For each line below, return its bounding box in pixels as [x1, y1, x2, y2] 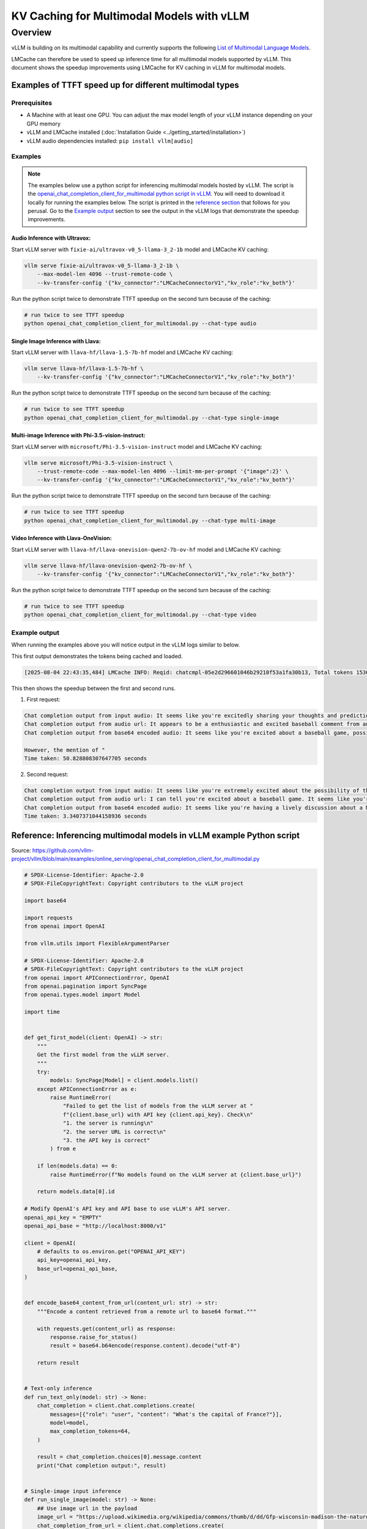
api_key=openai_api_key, [37, 1257, 112, 1264]
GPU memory [26, 120, 61, 127]
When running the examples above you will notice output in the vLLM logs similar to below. [11, 641, 240, 648]
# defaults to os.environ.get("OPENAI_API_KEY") [37, 1248, 186, 1255]
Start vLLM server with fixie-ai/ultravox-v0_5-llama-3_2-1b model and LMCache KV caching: [11, 245, 269, 253]
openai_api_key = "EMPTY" [24, 1214, 102, 1221]
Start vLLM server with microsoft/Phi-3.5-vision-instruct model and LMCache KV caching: [11, 443, 262, 450]
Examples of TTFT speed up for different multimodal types [11, 80, 239, 90]
